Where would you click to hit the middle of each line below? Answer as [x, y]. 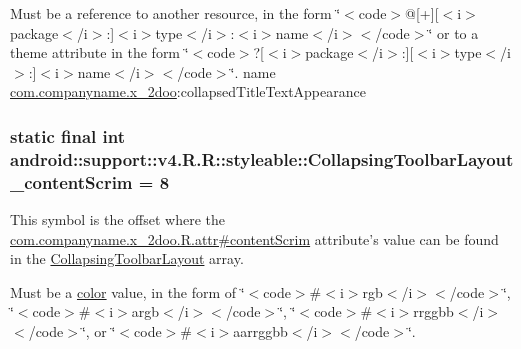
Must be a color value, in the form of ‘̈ [127, 291]
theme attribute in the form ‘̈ [99, 52]
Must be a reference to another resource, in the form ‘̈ [175, 13]
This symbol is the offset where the [117, 219]
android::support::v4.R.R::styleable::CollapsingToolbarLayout [262, 158]
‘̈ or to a [453, 32]
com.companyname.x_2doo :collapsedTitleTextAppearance [188, 91]
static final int [68, 135]
